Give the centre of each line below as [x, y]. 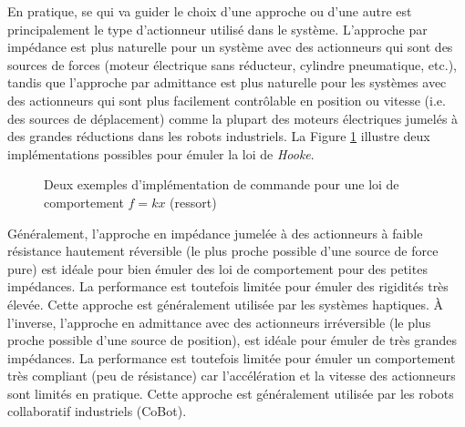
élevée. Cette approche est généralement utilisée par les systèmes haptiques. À [226, 304]
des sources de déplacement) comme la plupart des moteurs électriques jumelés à [233, 118]
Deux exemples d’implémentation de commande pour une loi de [222, 184]
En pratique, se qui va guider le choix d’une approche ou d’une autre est [210, 11]
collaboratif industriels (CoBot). [97, 411]
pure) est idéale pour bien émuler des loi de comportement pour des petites [217, 268]
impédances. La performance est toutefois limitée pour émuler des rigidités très [228, 286]
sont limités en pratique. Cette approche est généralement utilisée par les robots [231, 393]
